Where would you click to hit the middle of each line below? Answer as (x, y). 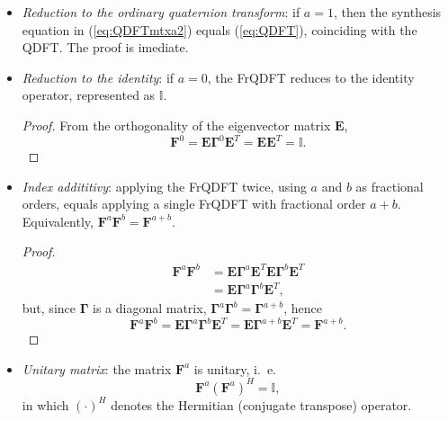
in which (45, 404)
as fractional (390, 186)
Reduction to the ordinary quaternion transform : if (161, 12)
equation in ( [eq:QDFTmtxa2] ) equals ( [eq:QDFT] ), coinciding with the (220, 29)
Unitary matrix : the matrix (97, 368)
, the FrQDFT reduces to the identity (311, 77)
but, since (49, 308)
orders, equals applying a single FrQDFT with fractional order (194, 204)
